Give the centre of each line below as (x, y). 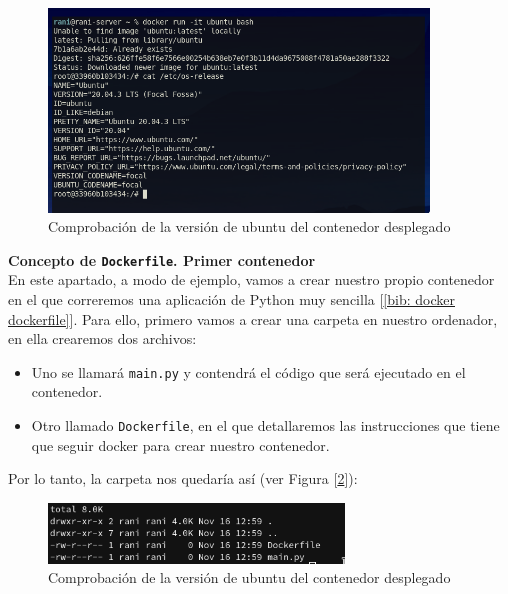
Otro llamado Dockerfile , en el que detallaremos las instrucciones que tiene (265, 425)
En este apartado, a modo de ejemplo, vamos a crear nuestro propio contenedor (251, 279)
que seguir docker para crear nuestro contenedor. (180, 444)
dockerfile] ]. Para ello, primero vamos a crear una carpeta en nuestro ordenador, (253, 318)
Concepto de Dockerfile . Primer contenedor (162, 259)
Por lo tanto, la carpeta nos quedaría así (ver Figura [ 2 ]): (183, 478)
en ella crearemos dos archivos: (102, 338)
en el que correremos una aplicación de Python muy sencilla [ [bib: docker (231, 299)
